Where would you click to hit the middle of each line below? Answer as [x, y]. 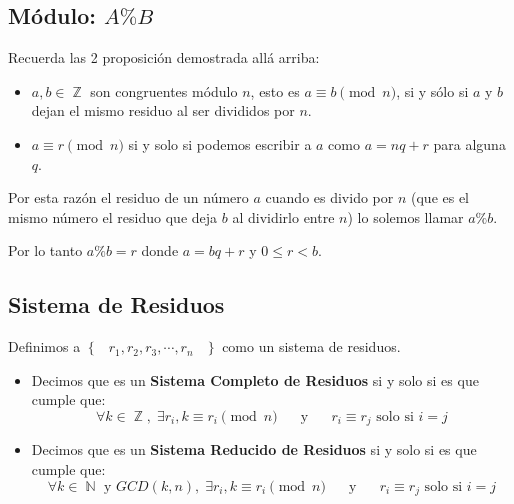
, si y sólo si [432, 90]
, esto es [275, 90]
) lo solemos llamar [405, 216]
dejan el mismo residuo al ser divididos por [163, 110]
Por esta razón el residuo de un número [128, 197]
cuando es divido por [329, 197]
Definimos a [44, 346]
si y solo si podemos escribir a [220, 143]
